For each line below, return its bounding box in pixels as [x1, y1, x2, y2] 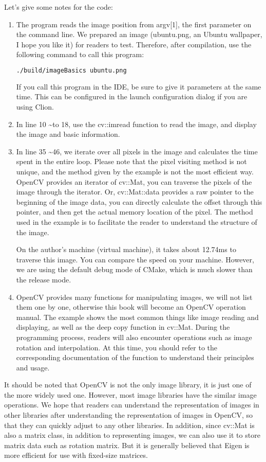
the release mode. [16, 274, 71, 285]
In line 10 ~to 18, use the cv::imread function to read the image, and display [16, 118, 257, 129]
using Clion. [16, 101, 54, 112]
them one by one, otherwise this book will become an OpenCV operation [16, 301, 246, 312]
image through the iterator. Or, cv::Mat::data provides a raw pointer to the [16, 186, 254, 197]
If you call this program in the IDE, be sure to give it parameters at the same [16, 81, 261, 92]
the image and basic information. [16, 129, 120, 139]
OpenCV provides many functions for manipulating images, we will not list [16, 291, 253, 302]
